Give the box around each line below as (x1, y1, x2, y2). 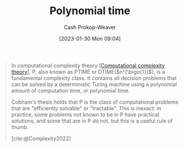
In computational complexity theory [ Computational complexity (11, 62, 165, 69)
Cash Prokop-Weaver (63, 24, 117, 31)
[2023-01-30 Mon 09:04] (59, 35, 121, 42)
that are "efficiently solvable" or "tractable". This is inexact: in (11, 104, 162, 111)
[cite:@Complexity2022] (11, 134, 72, 142)
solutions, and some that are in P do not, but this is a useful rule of (11, 117, 173, 124)
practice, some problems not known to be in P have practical (11, 111, 160, 118)
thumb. (11, 123, 29, 130)
